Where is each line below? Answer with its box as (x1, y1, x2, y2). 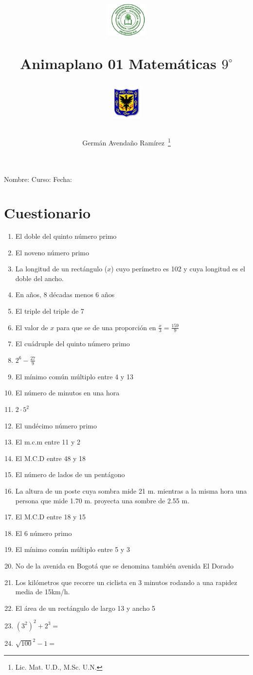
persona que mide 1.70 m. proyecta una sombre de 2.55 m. (15, 495, 190, 505)
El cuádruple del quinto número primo (15, 338, 130, 349)
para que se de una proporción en (56, 322, 156, 332)
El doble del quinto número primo (15, 231, 117, 241)
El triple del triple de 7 (15, 305, 84, 316)
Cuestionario (4, 203, 91, 223)
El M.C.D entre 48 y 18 (15, 453, 86, 463)
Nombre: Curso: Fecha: (4, 174, 72, 184)
